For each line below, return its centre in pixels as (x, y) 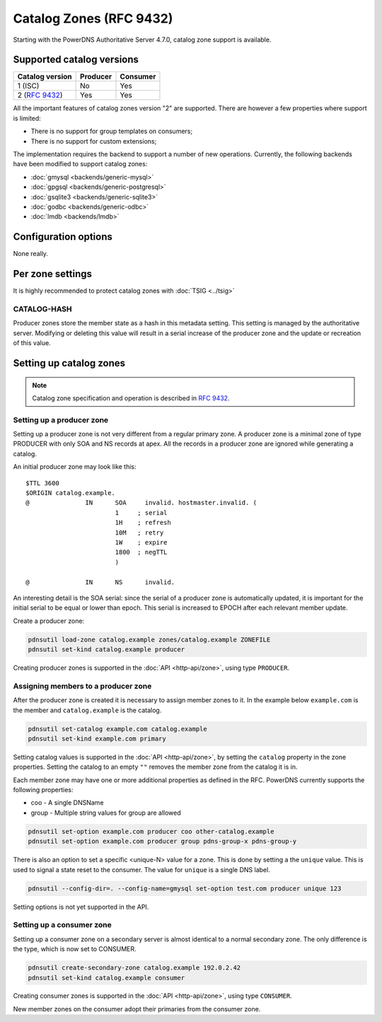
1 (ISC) (28, 86)
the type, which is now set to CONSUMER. (75, 949)
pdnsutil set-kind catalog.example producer (106, 650)
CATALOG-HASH (42, 309)
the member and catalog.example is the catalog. (87, 710)
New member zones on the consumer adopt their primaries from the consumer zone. (137, 1009)
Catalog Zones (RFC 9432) (93, 18)
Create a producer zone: (49, 621)
